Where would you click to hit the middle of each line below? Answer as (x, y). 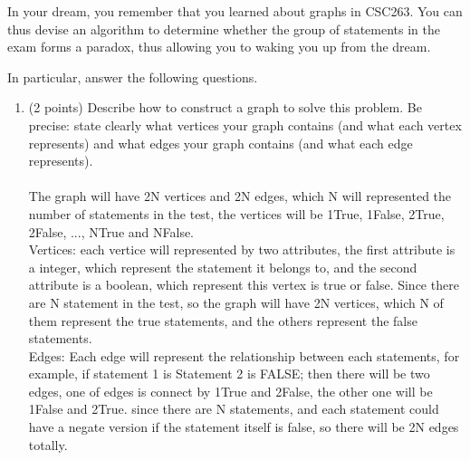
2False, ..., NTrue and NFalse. (111, 231)
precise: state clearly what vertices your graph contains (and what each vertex (245, 125)
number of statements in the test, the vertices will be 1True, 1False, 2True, (236, 213)
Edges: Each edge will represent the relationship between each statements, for (244, 355)
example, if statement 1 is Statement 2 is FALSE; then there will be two (229, 374)
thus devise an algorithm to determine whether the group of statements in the (224, 29)
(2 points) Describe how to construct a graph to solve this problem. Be (225, 107)
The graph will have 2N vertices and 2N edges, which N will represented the (240, 196)
